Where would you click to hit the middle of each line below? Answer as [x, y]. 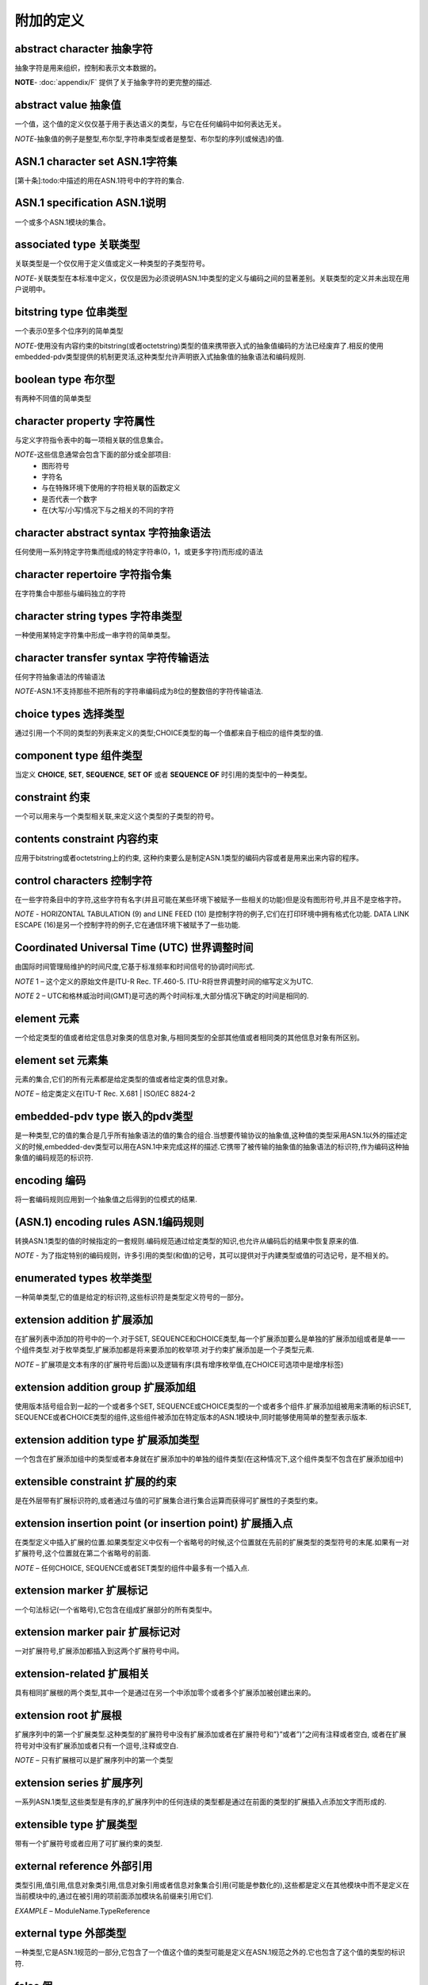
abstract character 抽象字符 [84, 49]
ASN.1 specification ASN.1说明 [90, 203]
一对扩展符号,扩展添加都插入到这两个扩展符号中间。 [99, 1651]
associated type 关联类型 [77, 245]
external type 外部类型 [71, 1933]
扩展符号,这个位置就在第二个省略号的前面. [83, 1553]
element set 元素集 [61, 1060]
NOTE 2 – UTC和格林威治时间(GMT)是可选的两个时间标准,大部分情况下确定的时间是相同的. [162, 996]
